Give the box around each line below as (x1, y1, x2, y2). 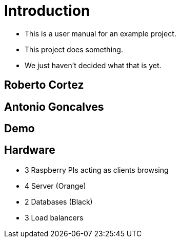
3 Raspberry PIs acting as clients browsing (25, 165, 169, 174)
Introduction (4, 2, 90, 19)
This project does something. (25, 45, 123, 54)
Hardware (4, 144, 55, 157)
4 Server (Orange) (25, 181, 86, 190)
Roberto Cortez (4, 78, 84, 92)
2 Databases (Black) (25, 197, 93, 206)
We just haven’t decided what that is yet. (25, 60, 162, 70)
